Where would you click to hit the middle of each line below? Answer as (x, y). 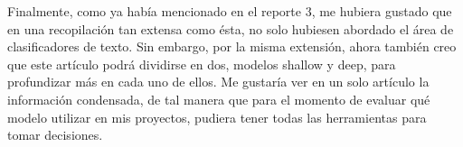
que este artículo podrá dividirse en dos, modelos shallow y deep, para (202, 64)
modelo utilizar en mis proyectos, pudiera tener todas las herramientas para (217, 117)
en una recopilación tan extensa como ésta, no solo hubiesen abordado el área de (231, 28)
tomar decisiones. (55, 135)
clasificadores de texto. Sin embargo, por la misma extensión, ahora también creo (232, 46)
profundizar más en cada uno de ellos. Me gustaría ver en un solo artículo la (218, 82)
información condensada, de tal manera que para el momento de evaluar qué (219, 99)
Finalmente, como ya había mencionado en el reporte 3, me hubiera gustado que (230, 11)
